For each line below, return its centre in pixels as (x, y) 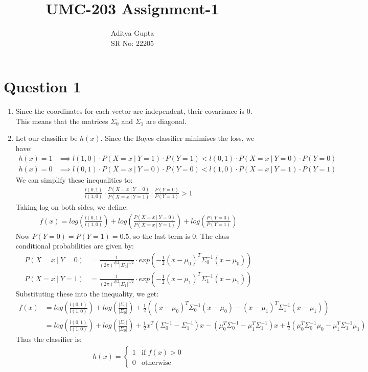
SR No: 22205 (132, 43)
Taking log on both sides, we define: (72, 206)
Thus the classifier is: (49, 339)
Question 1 (42, 86)
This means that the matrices (62, 121)
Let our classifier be (47, 138)
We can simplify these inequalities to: (74, 179)
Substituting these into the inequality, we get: (87, 293)
